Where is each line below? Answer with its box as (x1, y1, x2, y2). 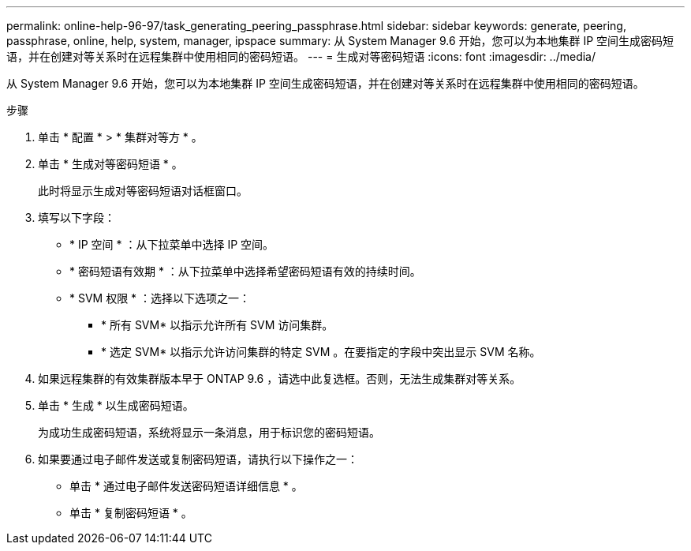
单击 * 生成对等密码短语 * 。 (38, 157, 183, 171)
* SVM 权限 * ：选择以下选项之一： (69, 291, 251, 305)
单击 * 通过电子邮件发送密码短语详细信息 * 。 (69, 479, 303, 493)
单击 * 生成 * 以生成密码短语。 (38, 399, 194, 412)
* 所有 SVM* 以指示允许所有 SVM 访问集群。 (101, 318, 334, 332)
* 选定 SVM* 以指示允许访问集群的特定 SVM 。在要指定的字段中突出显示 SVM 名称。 (101, 345, 541, 358)
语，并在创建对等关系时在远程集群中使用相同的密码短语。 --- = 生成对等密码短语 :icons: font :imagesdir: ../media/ (6, 50, 596, 63)
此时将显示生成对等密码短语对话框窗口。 (38, 184, 248, 197)
